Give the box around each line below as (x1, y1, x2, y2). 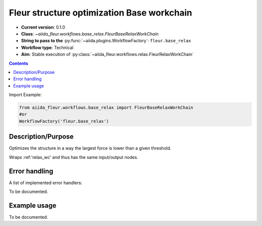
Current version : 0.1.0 (21, 24, 65, 30)
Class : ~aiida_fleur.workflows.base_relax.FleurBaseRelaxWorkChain (21, 31, 159, 36)
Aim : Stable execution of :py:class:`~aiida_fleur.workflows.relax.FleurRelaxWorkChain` (21, 52, 194, 57)
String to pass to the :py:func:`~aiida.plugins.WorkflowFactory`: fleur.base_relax (21, 38, 191, 44)
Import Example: (9, 92, 42, 98)
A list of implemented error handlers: (9, 180, 82, 186)
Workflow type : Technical (21, 44, 74, 51)
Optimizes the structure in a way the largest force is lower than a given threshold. (9, 145, 172, 151)
